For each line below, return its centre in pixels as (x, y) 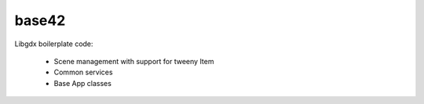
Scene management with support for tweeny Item (134, 61)
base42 (40, 20)
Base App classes (82, 83)
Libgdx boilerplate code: (54, 44)
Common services (83, 72)
